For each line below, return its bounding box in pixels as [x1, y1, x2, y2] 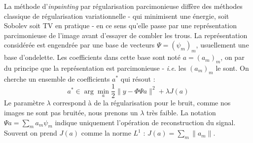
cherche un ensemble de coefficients [4, 73, 110, 84]
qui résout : [120, 73, 155, 84]
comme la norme [81, 128, 131, 138]
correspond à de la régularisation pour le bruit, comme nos [53, 97, 231, 108]
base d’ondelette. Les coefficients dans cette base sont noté [4, 52, 181, 62]
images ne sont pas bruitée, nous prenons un [4, 107, 138, 118]
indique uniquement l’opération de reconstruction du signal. [55, 117, 236, 127]
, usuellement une [196, 40, 249, 50]
